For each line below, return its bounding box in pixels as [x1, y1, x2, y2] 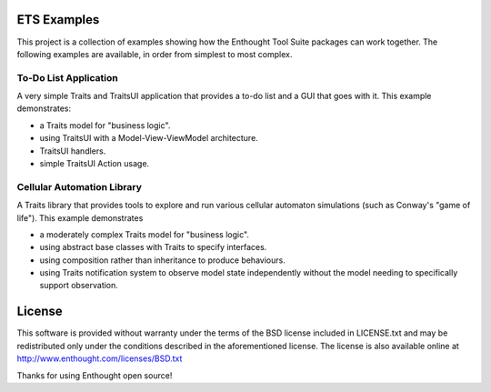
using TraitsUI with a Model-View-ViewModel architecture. [39, 133, 258, 144]
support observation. [39, 280, 118, 291]
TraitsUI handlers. [39, 146, 106, 156]
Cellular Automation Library [16, 180, 143, 193]
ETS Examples [16, 12, 100, 27]
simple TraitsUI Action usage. [39, 158, 150, 168]
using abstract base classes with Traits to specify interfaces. [39, 242, 267, 253]
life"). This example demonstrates [16, 212, 144, 223]
